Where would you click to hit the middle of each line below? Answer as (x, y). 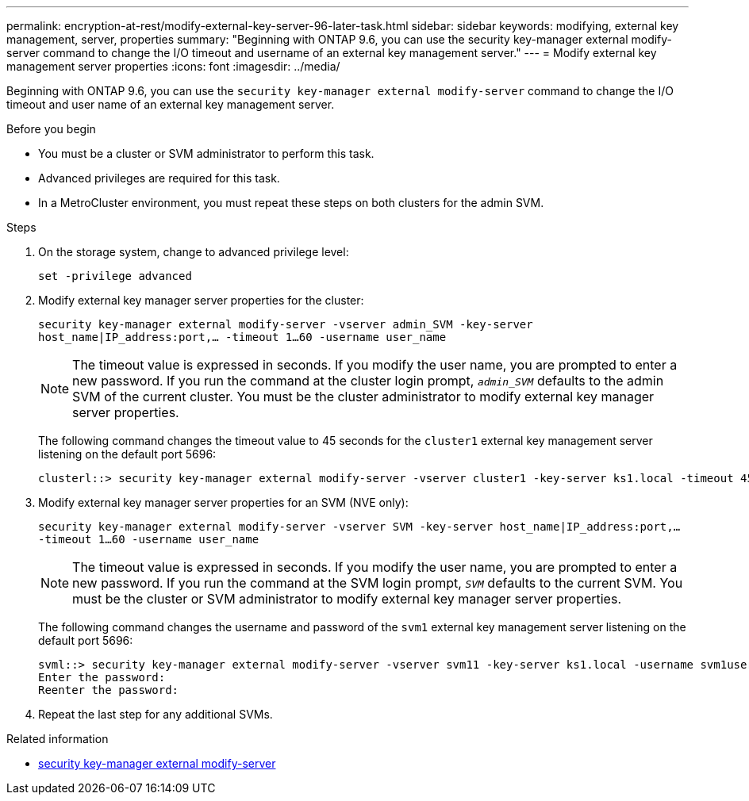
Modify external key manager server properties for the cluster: (201, 300)
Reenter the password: (109, 690)
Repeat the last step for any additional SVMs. (156, 714)
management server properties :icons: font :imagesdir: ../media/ (173, 66)
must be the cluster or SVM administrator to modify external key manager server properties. (347, 599)
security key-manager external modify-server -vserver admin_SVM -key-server (286, 324)
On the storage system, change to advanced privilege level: (194, 252)
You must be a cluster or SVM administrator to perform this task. (206, 153)
